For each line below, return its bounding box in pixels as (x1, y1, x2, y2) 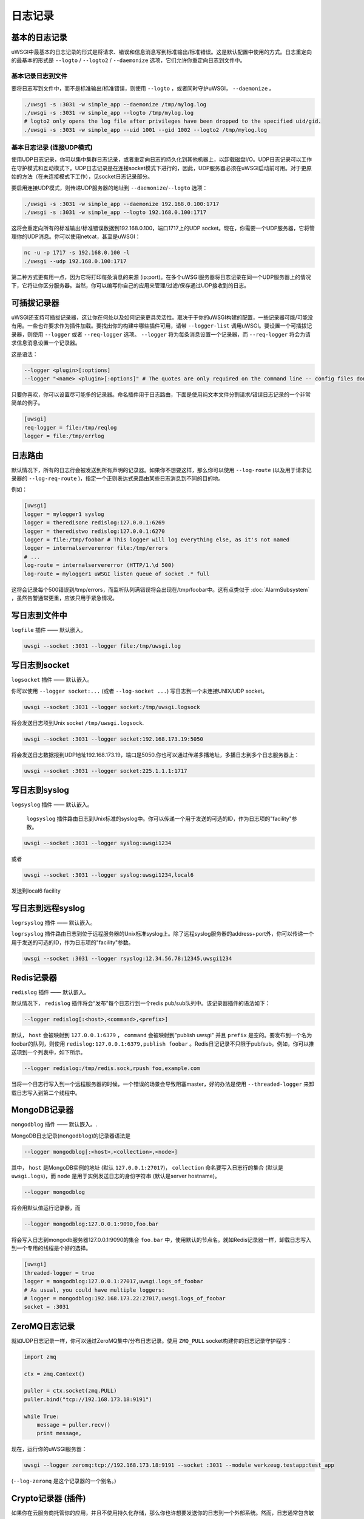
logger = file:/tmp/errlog (24, 433, 104, 440)
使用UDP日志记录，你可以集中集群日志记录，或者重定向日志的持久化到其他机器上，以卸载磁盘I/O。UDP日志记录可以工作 (11, 156, 312, 163)
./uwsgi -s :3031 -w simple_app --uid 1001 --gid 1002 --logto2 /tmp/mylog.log (24, 126, 268, 133)
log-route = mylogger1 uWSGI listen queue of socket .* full (24, 570, 210, 577)
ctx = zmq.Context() (24, 1370, 85, 1377)
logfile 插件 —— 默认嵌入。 (11, 626, 86, 633)
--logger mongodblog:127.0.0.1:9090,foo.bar (24, 1221, 159, 1227)
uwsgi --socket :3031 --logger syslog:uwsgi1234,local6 (24, 871, 194, 878)
